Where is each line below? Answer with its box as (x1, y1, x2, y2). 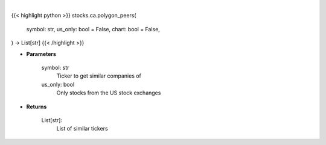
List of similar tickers (56, 125, 108, 132)
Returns (26, 103, 47, 110)
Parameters (26, 50, 57, 57)
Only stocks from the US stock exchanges (56, 89, 161, 96)
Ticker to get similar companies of (56, 72, 142, 79)
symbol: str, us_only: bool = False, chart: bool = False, (26, 25, 160, 32)
